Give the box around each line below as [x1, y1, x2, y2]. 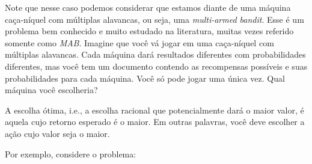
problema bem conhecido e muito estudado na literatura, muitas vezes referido [5, 25, 294, 37]
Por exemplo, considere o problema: [5, 147, 136, 160]
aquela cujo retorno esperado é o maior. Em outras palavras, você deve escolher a [5, 115, 305, 128]
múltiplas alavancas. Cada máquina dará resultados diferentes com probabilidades [5, 48, 306, 61]
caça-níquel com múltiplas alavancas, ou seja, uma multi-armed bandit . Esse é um [5, 13, 304, 25]
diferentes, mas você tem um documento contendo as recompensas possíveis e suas [5, 59, 308, 72]
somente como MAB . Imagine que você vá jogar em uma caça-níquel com [5, 36, 274, 49]
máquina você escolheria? [5, 84, 98, 96]
